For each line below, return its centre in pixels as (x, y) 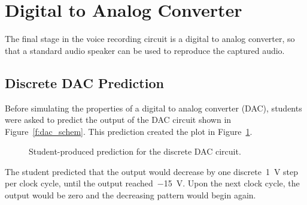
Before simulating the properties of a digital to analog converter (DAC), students (153, 108)
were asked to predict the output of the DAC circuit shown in (118, 120)
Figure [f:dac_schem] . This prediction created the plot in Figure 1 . (129, 131)
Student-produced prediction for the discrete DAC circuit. (135, 151)
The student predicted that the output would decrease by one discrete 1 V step (152, 171)
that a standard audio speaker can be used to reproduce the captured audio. (145, 50)
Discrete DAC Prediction (84, 82)
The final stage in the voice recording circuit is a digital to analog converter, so (150, 39)
